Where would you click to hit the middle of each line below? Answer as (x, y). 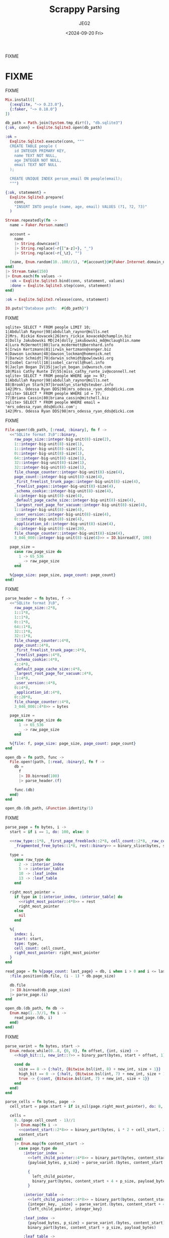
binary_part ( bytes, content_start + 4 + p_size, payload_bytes (100, 1181)
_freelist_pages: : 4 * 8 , (38, 655)
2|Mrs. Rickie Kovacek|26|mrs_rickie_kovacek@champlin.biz (68, 336)
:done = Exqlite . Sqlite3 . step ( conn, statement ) (61, 286)
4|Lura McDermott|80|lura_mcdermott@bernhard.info (59, 345)
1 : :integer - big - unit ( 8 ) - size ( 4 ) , (49, 510)
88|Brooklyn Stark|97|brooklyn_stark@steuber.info (59, 385)
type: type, (27, 943)
